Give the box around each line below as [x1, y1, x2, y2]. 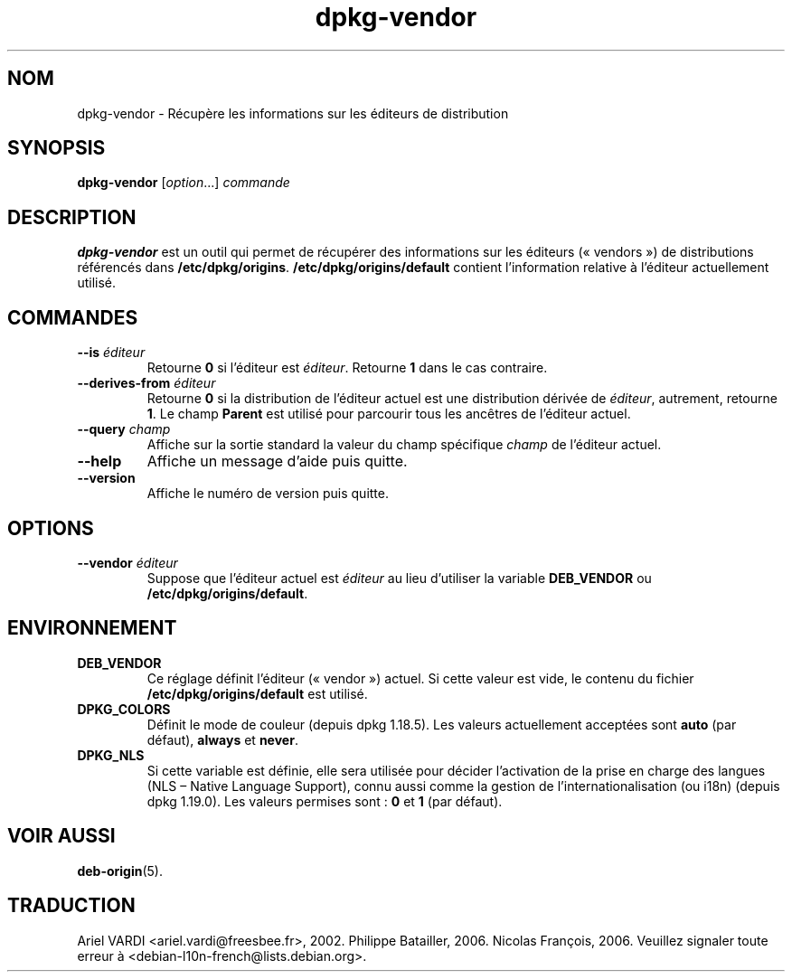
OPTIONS [7, 516, 94, 540]
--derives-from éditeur [77, 375, 216, 391]
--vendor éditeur [77, 554, 178, 570]
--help [77, 452, 122, 471]
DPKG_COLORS [77, 701, 171, 717]
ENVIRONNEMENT [7, 617, 177, 640]
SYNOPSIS [7, 136, 106, 160]
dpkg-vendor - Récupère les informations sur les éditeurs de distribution [77, 105, 509, 121]
